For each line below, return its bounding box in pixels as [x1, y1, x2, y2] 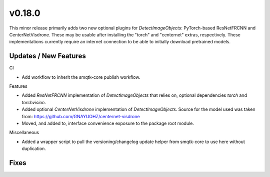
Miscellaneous [9, 130, 39, 136]
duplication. [21, 146, 46, 152]
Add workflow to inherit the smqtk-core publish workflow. [21, 74, 140, 80]
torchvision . [21, 99, 46, 105]
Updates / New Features [9, 52, 86, 60]
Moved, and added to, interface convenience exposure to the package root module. [21, 120, 194, 126]
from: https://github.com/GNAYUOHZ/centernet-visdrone [21, 113, 140, 119]
